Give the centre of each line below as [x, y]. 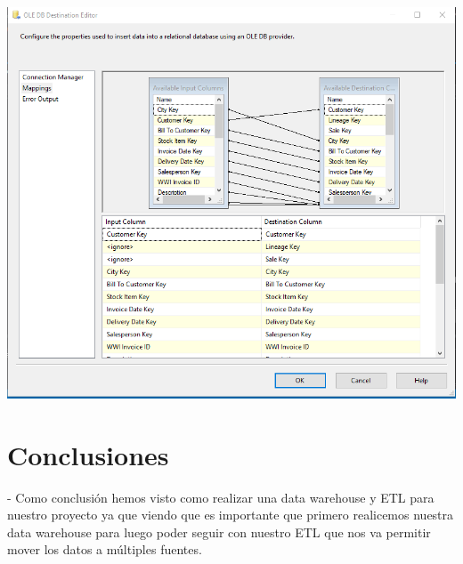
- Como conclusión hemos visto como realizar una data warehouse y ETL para [221, 497]
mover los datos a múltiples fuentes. [105, 549]
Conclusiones [88, 454]
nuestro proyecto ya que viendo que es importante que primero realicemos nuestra [231, 515]
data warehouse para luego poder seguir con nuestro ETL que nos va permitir [219, 532]
